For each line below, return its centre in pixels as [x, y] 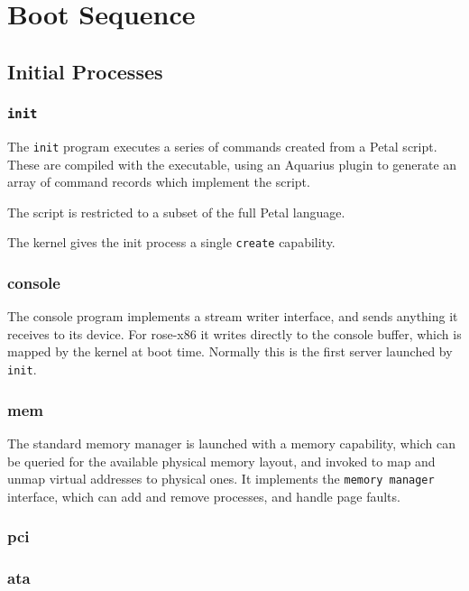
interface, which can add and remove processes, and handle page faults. [204, 496]
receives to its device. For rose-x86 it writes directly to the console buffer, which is [234, 333]
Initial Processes [85, 71]
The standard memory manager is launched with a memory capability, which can [231, 443]
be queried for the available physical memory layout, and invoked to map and [221, 461]
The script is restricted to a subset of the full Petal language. [176, 212]
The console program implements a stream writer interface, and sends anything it [233, 316]
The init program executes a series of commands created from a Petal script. [222, 146]
